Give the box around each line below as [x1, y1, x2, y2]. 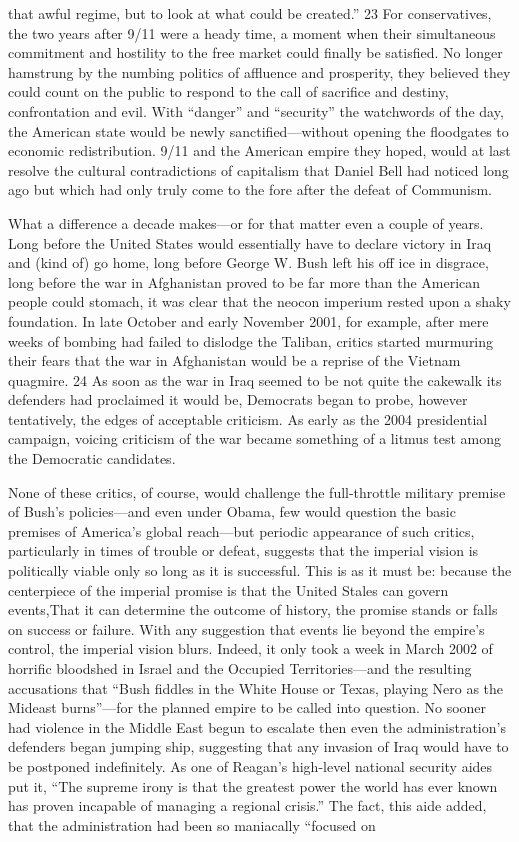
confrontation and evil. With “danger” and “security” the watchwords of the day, [8, 100, 504, 121]
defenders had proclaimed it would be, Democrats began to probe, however [8, 389, 468, 410]
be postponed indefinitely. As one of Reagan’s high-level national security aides [8, 755, 493, 776]
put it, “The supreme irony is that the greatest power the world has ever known [8, 775, 498, 796]
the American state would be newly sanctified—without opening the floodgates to [8, 120, 509, 141]
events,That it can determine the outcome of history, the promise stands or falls [8, 599, 498, 620]
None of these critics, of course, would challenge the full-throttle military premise [8, 481, 506, 502]
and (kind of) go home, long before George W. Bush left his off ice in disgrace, [8, 252, 489, 273]
